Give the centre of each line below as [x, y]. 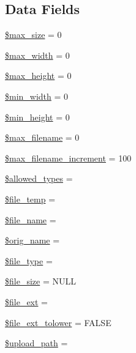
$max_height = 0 [38, 76]
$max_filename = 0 [42, 137]
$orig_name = [32, 240]
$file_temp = [30, 199]
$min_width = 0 [37, 96]
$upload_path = [36, 343]
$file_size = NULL [40, 281]
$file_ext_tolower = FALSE [58, 322]
